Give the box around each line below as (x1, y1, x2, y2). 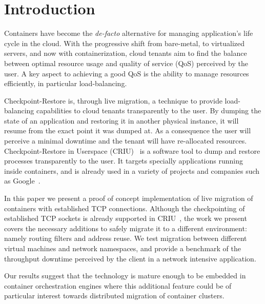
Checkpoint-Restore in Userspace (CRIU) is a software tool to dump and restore (4, 145, 260, 156)
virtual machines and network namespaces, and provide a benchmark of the (4, 243, 241, 253)
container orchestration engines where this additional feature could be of (4, 280, 232, 291)
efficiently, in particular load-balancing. (4, 78, 127, 89)
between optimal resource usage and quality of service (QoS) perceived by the (4, 57, 248, 68)
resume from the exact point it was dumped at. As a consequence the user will (4, 125, 251, 136)
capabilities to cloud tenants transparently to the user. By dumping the (36, 105, 261, 116)
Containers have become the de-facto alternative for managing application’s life (4, 28, 253, 38)
